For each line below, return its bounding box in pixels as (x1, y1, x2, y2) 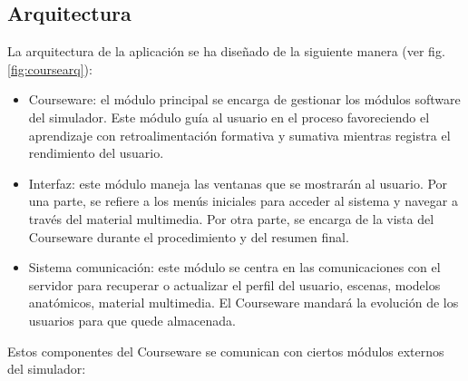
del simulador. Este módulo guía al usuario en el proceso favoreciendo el (28, 107, 430, 126)
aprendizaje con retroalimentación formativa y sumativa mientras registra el (28, 125, 451, 144)
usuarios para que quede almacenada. (28, 310, 236, 329)
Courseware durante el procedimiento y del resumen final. (28, 227, 349, 246)
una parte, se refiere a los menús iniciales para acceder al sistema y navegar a (28, 191, 458, 210)
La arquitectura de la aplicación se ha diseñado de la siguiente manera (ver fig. (7, 42, 445, 61)
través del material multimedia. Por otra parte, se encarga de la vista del (28, 209, 434, 228)
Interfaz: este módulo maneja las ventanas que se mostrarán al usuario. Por (28, 173, 448, 192)
